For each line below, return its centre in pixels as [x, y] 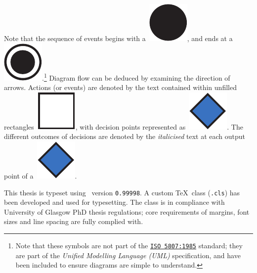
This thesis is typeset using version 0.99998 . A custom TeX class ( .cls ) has [122, 192]
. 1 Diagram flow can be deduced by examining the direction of [136, 77]
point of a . [41, 175]
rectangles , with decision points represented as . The [124, 126]
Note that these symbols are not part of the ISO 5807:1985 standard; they [129, 245]
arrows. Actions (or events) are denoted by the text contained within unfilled [120, 87]
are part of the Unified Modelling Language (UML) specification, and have [128, 255]
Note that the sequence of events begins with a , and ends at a [118, 38]
